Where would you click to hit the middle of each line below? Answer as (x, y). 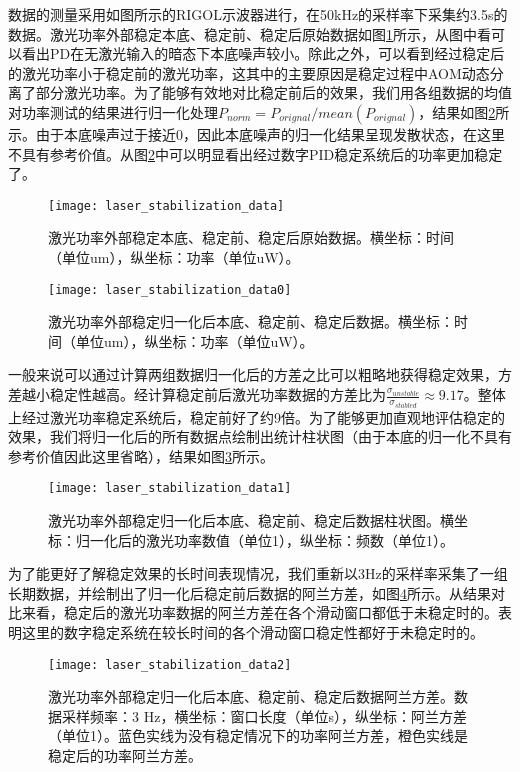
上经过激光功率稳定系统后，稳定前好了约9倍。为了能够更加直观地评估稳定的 (256, 416)
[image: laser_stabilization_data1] (170, 488)
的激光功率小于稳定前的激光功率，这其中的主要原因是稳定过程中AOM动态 (249, 72)
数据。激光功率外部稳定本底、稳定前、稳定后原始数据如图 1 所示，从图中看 (249, 33)
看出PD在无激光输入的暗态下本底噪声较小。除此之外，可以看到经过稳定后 (263, 53)
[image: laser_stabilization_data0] (170, 289)
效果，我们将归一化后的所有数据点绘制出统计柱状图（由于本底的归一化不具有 (260, 436)
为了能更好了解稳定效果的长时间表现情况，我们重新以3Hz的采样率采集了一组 (258, 573)
